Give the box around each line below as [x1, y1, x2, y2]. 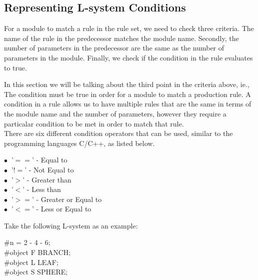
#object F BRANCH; [4, 247, 71, 257]
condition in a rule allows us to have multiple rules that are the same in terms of [4, 98, 251, 109]
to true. [4, 62, 27, 72]
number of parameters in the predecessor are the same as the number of [4, 42, 224, 53]
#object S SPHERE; [4, 266, 68, 277]
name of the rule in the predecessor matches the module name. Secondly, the [4, 32, 239, 43]
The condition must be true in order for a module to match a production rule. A [4, 88, 251, 99]
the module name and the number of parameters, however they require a [4, 108, 226, 118]
